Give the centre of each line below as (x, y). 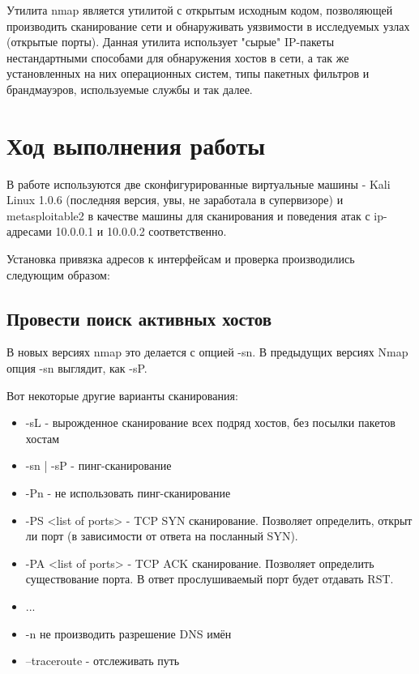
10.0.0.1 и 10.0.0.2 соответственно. (141, 231)
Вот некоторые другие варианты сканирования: (122, 395)
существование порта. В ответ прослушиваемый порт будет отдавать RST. (209, 579)
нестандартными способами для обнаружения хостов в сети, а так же (178, 57)
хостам (43, 438)
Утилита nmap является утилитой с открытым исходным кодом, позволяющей (200, 10)
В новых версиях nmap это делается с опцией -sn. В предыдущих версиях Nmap (207, 352)
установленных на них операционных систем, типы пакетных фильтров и (188, 73)
